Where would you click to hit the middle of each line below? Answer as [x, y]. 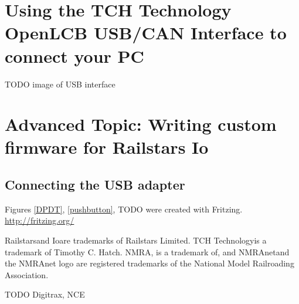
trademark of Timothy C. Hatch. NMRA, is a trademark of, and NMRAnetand [147, 251]
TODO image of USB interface [60, 84]
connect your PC [74, 55]
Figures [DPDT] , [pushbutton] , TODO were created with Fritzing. [124, 209]
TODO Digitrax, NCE [45, 294]
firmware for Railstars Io [107, 147]
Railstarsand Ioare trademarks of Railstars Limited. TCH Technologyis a [136, 240]
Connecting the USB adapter [95, 185]
